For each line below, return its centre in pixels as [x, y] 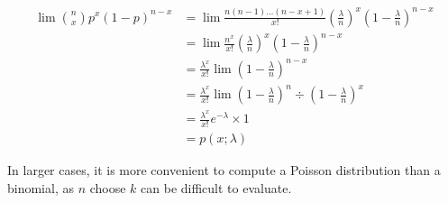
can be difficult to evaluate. [216, 187]
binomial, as [41, 187]
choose [108, 187]
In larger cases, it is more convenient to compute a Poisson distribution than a [224, 170]
